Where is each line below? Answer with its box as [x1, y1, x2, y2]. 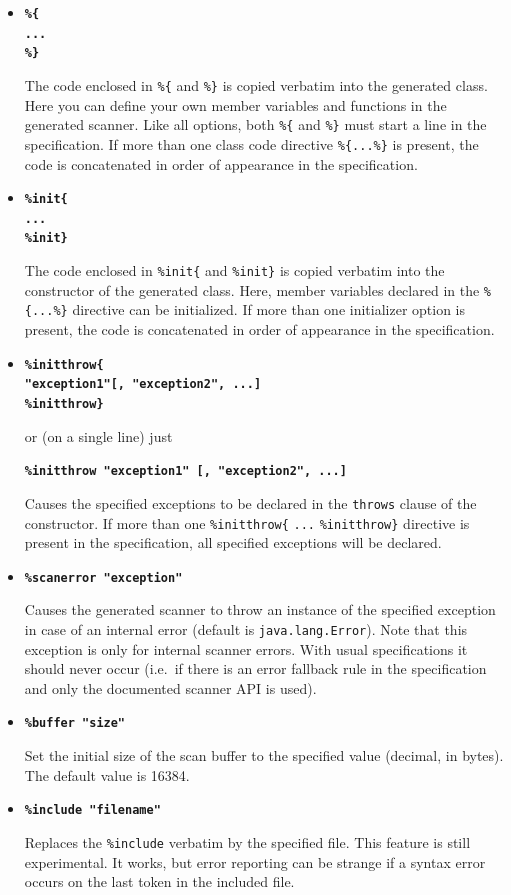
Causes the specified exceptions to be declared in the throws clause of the [24, 492, 477, 513]
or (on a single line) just [24, 425, 173, 446]
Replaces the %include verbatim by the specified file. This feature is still [24, 831, 471, 852]
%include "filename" [24, 803, 161, 818]
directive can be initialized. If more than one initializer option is [72, 299, 466, 320]
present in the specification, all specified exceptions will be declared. [24, 532, 442, 553]
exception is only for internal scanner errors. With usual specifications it [24, 638, 468, 659]
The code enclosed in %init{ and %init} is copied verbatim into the [24, 260, 445, 281]
